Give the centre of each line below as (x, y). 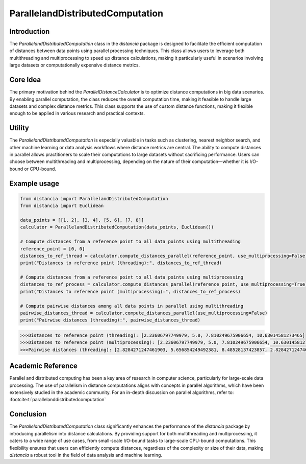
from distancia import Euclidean (62, 206)
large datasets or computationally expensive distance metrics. (75, 65)
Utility (19, 128)
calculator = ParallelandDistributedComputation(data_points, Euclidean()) (117, 227)
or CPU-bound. (40, 169)
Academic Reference (43, 366)
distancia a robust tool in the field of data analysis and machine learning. (86, 455)
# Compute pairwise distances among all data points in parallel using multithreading (132, 306)
